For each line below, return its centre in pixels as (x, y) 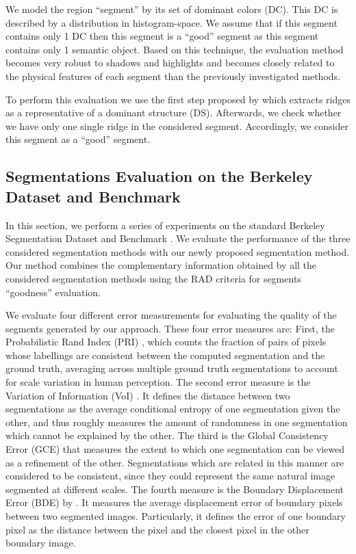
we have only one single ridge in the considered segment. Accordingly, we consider (177, 126)
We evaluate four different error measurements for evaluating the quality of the (171, 315)
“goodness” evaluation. (53, 292)
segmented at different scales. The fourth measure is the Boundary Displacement (175, 489)
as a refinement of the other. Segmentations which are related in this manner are (175, 462)
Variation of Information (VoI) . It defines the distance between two (148, 395)
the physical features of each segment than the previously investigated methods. (173, 76)
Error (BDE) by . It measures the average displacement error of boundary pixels (174, 502)
